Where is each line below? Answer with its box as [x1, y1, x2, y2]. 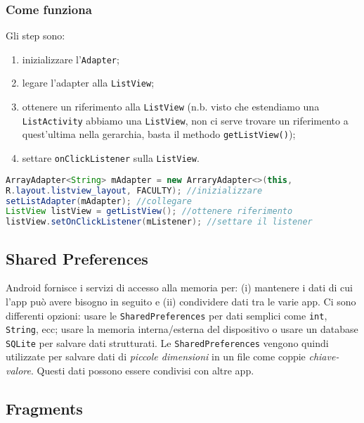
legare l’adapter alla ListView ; [22, 75, 155, 90]
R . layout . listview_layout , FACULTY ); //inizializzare [6, 185, 263, 196]
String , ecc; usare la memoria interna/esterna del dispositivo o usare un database [6, 322, 358, 336]
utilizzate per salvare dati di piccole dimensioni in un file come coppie [6, 349, 306, 364]
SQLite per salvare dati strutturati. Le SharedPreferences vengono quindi [6, 335, 329, 350]
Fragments [6, 398, 83, 419]
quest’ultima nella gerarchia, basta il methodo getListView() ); [22, 127, 296, 141]
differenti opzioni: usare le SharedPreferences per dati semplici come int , [6, 308, 327, 322]
